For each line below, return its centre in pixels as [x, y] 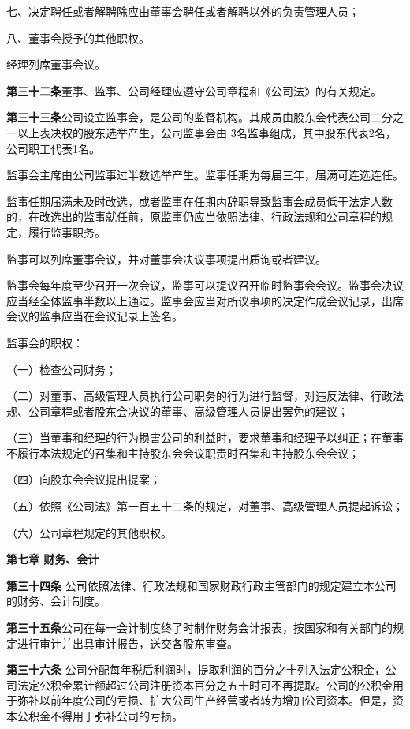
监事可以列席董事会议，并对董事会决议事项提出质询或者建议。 [166, 258]
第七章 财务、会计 [53, 559]
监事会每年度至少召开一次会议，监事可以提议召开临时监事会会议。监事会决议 [205, 285]
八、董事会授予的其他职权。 [78, 37]
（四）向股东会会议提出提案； [84, 479]
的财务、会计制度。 [56, 601]
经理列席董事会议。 [56, 64]
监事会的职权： [45, 342]
